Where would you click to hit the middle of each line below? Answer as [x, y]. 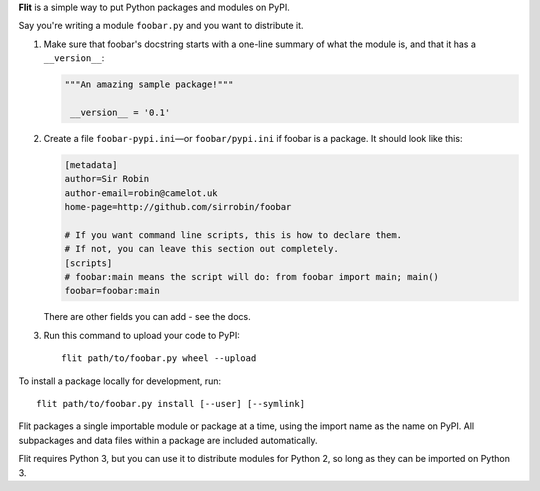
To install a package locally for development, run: [120, 381]
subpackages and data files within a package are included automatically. [168, 440]
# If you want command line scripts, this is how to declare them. [233, 234]
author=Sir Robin [107, 179]
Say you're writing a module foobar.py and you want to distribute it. [161, 26]
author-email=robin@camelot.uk [141, 193]
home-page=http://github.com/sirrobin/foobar [178, 207]
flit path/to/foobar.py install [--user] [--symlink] [170, 403]
